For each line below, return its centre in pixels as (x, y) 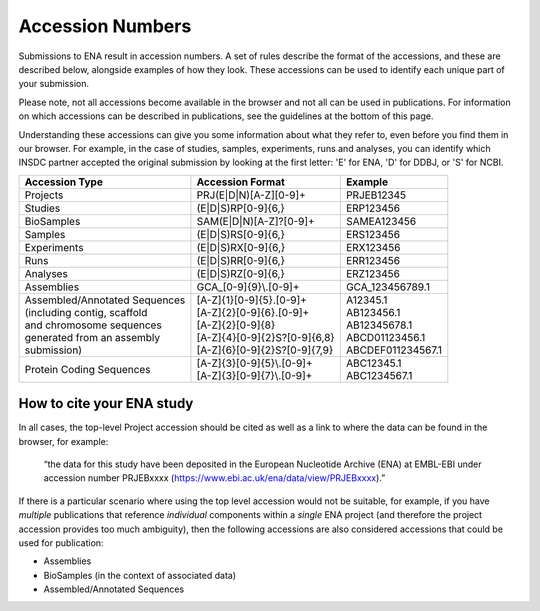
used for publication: (61, 542)
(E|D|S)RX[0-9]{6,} (241, 247)
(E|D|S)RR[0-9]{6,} (240, 260)
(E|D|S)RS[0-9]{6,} (240, 234)
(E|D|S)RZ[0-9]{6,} (240, 273)
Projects (44, 195)
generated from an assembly (92, 337)
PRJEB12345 (376, 195)
